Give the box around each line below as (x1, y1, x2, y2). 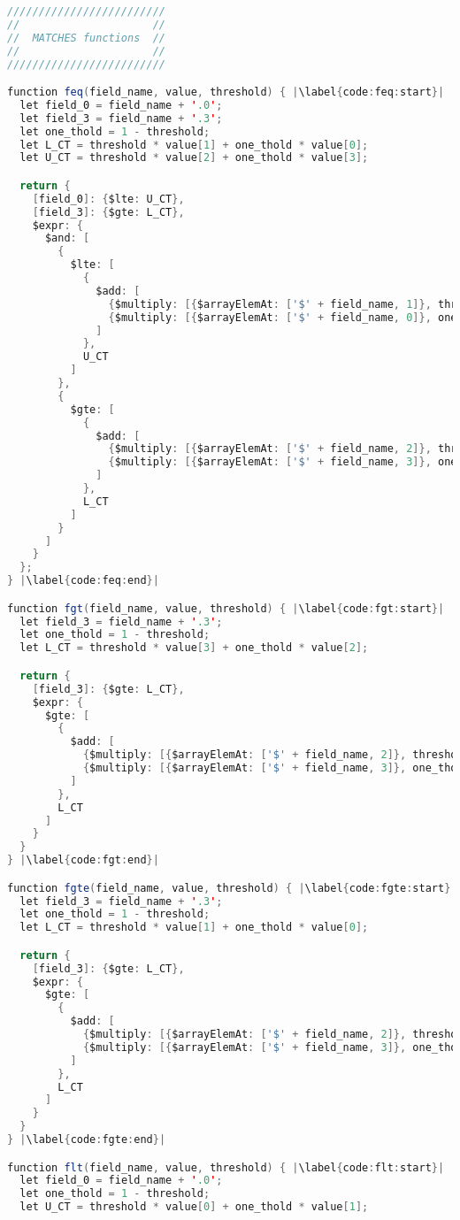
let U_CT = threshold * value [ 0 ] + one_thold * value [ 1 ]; (19, 1201, 369, 1214)
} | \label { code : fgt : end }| (7, 854, 159, 867)
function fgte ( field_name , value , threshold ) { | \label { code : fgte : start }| (7, 881, 457, 894)
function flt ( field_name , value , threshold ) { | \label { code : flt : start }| (7, 1161, 445, 1174)
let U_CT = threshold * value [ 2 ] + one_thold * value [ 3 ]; (19, 151, 369, 165)
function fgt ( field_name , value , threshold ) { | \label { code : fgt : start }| (7, 602, 445, 615)
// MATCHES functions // (7, 31, 165, 44)
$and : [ (44, 232, 90, 245)
